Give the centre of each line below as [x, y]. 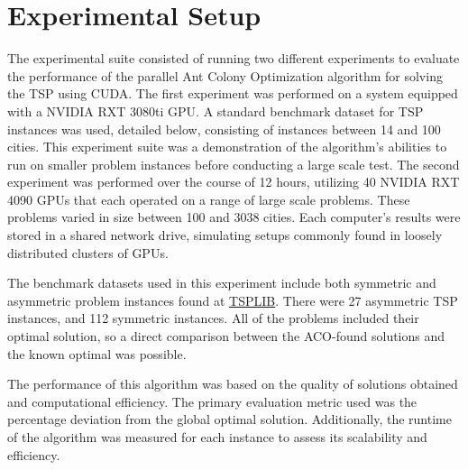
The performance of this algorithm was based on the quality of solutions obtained [233, 384]
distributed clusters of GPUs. [88, 252]
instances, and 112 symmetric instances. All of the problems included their [213, 318]
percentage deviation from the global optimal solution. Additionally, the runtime [229, 419]
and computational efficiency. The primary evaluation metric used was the [212, 401]
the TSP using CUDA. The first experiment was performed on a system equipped [233, 93]
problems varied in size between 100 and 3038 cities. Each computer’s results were [234, 217]
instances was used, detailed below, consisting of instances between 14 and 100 [224, 129]
